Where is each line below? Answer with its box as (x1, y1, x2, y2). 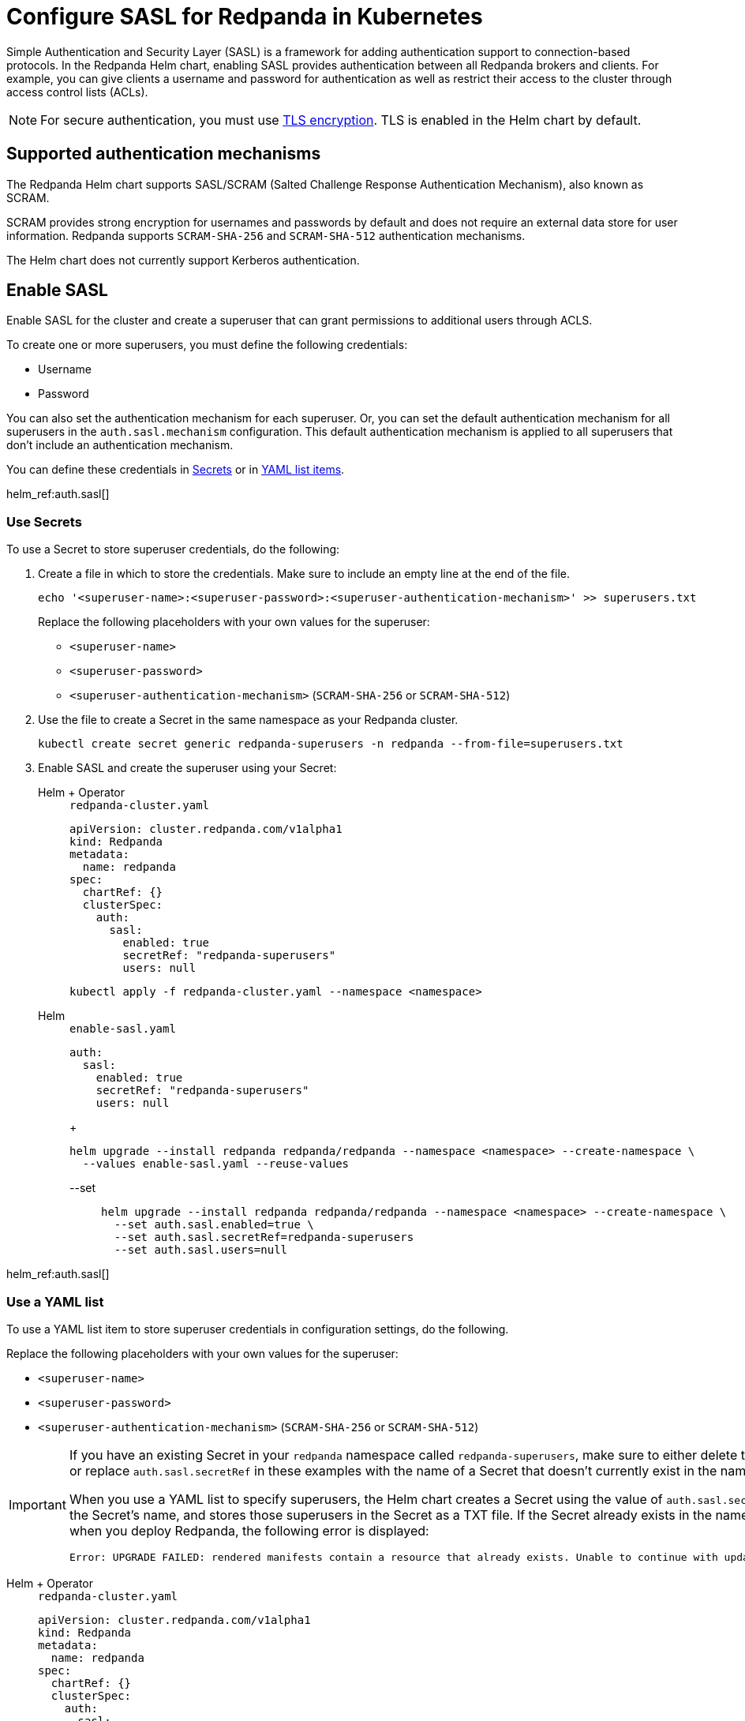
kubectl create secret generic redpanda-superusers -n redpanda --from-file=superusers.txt (38, 737, 623, 751)
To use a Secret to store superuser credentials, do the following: (6, 542, 340, 557)
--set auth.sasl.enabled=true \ (114, 1218, 314, 1232)
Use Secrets (6, 513, 82, 530)
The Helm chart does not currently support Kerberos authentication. (6, 253, 360, 267)
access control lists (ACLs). (6, 84, 148, 99)
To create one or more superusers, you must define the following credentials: (6, 338, 408, 352)
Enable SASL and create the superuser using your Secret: (38, 761, 337, 775)
